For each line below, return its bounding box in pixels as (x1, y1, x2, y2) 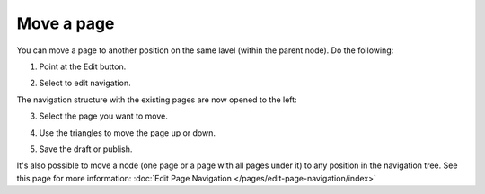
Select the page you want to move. (39, 110, 168, 121)
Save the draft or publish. (39, 144, 133, 154)
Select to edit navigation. (39, 77, 131, 89)
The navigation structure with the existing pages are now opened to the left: (16, 94, 297, 105)
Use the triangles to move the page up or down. (39, 127, 216, 138)
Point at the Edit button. (39, 61, 127, 72)
